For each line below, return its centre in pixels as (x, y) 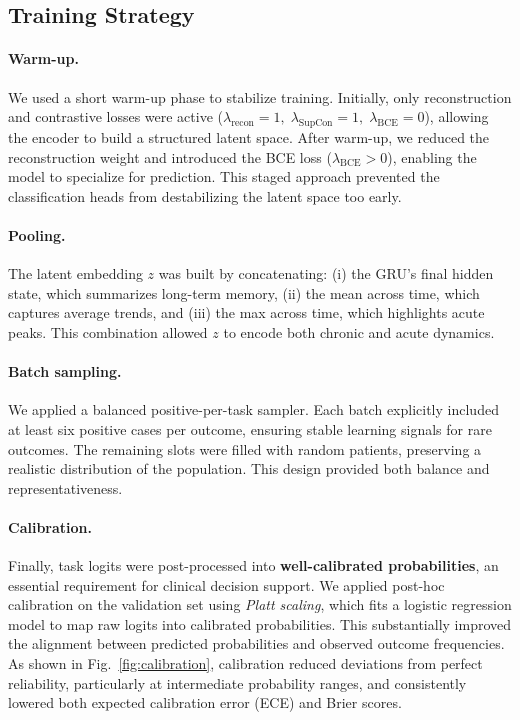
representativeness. (65, 487)
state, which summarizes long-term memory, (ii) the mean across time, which (244, 292)
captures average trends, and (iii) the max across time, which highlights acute (246, 312)
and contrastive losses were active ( (115, 116)
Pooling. (37, 234)
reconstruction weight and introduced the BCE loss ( (170, 156)
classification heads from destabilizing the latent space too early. (205, 195)
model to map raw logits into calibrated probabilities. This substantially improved (260, 623)
